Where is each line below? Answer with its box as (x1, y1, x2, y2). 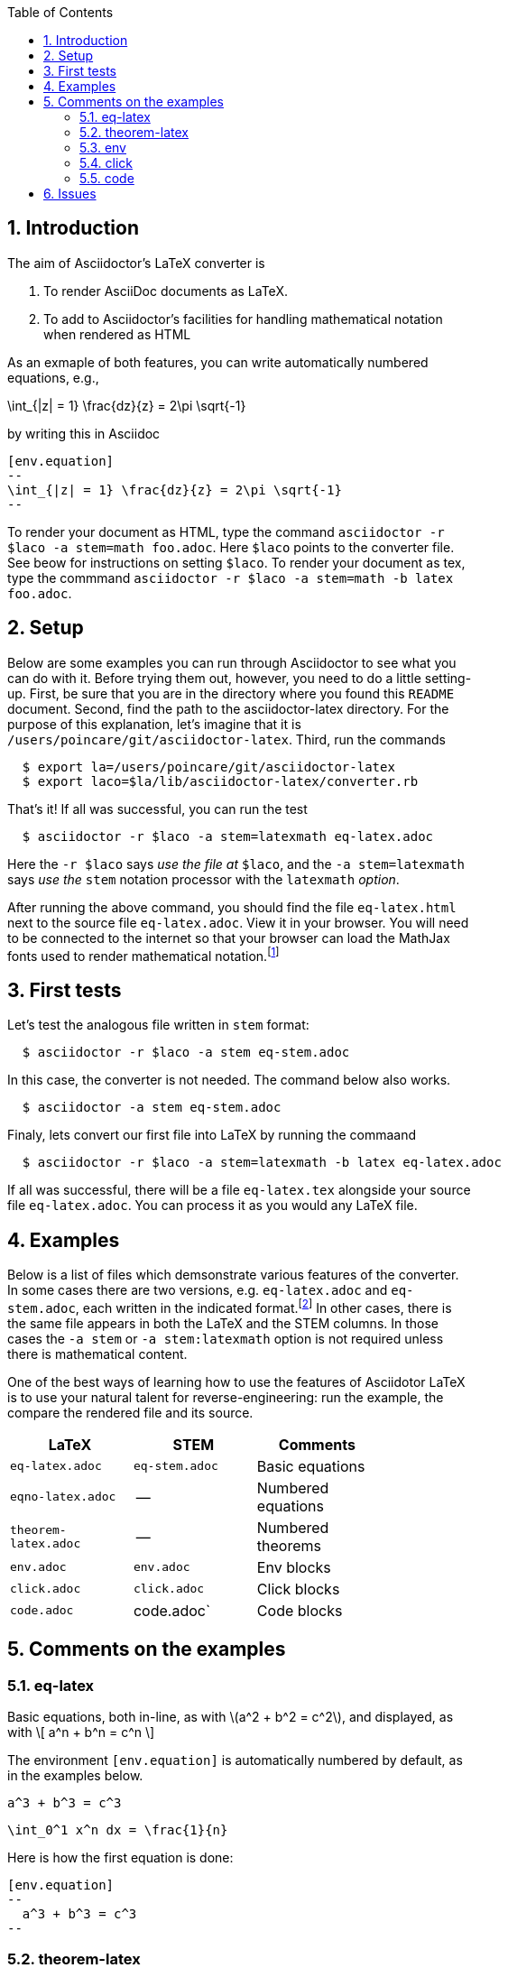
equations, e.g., (7, 369, 99, 385)
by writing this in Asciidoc (7, 425, 161, 441)
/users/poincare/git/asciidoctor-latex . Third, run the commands (7, 731, 446, 747)
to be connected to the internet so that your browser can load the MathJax (7, 929, 450, 946)
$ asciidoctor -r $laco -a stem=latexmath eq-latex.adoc (22, 828, 434, 844)
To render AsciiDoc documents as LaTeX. (43, 282, 288, 299)
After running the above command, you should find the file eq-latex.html (7, 899, 457, 915)
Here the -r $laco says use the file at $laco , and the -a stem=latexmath (7, 855, 465, 872)
